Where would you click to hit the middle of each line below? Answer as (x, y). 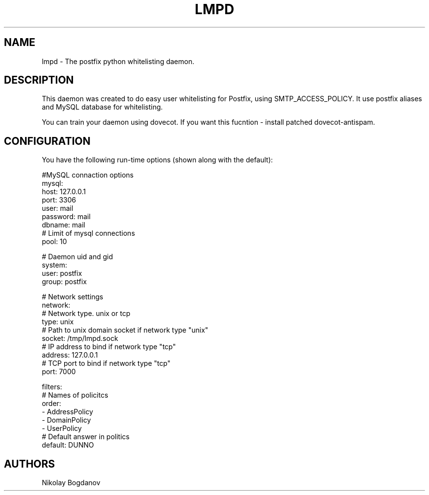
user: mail (58, 208)
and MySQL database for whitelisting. (102, 107)
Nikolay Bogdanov (71, 483)
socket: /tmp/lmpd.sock (80, 338)
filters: (52, 387)
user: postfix (62, 273)
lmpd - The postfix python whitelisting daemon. (118, 61)
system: (54, 265)
